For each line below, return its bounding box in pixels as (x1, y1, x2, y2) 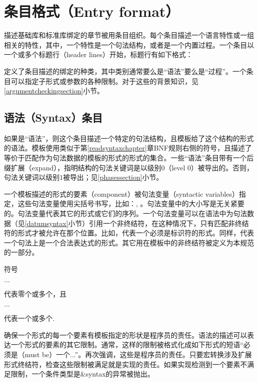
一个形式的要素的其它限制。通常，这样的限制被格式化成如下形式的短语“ (10, 339, 244, 350)
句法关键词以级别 (4, 172, 60, 182)
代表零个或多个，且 (4, 288, 66, 299)
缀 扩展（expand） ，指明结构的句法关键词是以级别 (4, 162, 161, 172)
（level (164, 162, 186, 172)
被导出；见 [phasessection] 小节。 (63, 172, 163, 182)
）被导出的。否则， (191, 162, 254, 172)
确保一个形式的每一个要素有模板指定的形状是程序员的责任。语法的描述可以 (4, 329, 247, 340)
